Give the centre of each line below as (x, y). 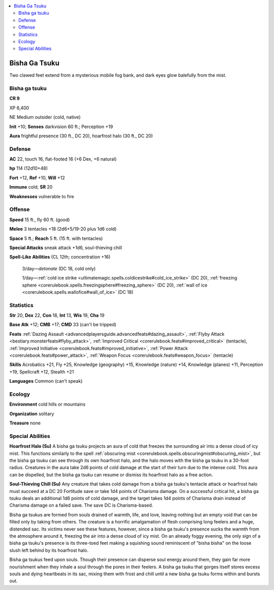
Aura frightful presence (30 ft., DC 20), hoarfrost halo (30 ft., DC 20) (81, 136)
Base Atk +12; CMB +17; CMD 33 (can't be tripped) (63, 325)
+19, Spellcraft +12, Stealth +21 (42, 371)
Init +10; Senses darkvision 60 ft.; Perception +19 (61, 127)
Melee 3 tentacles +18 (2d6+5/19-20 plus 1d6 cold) (63, 229)
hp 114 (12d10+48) (29, 168)
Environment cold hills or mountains (47, 405)
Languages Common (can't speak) (46, 381)
